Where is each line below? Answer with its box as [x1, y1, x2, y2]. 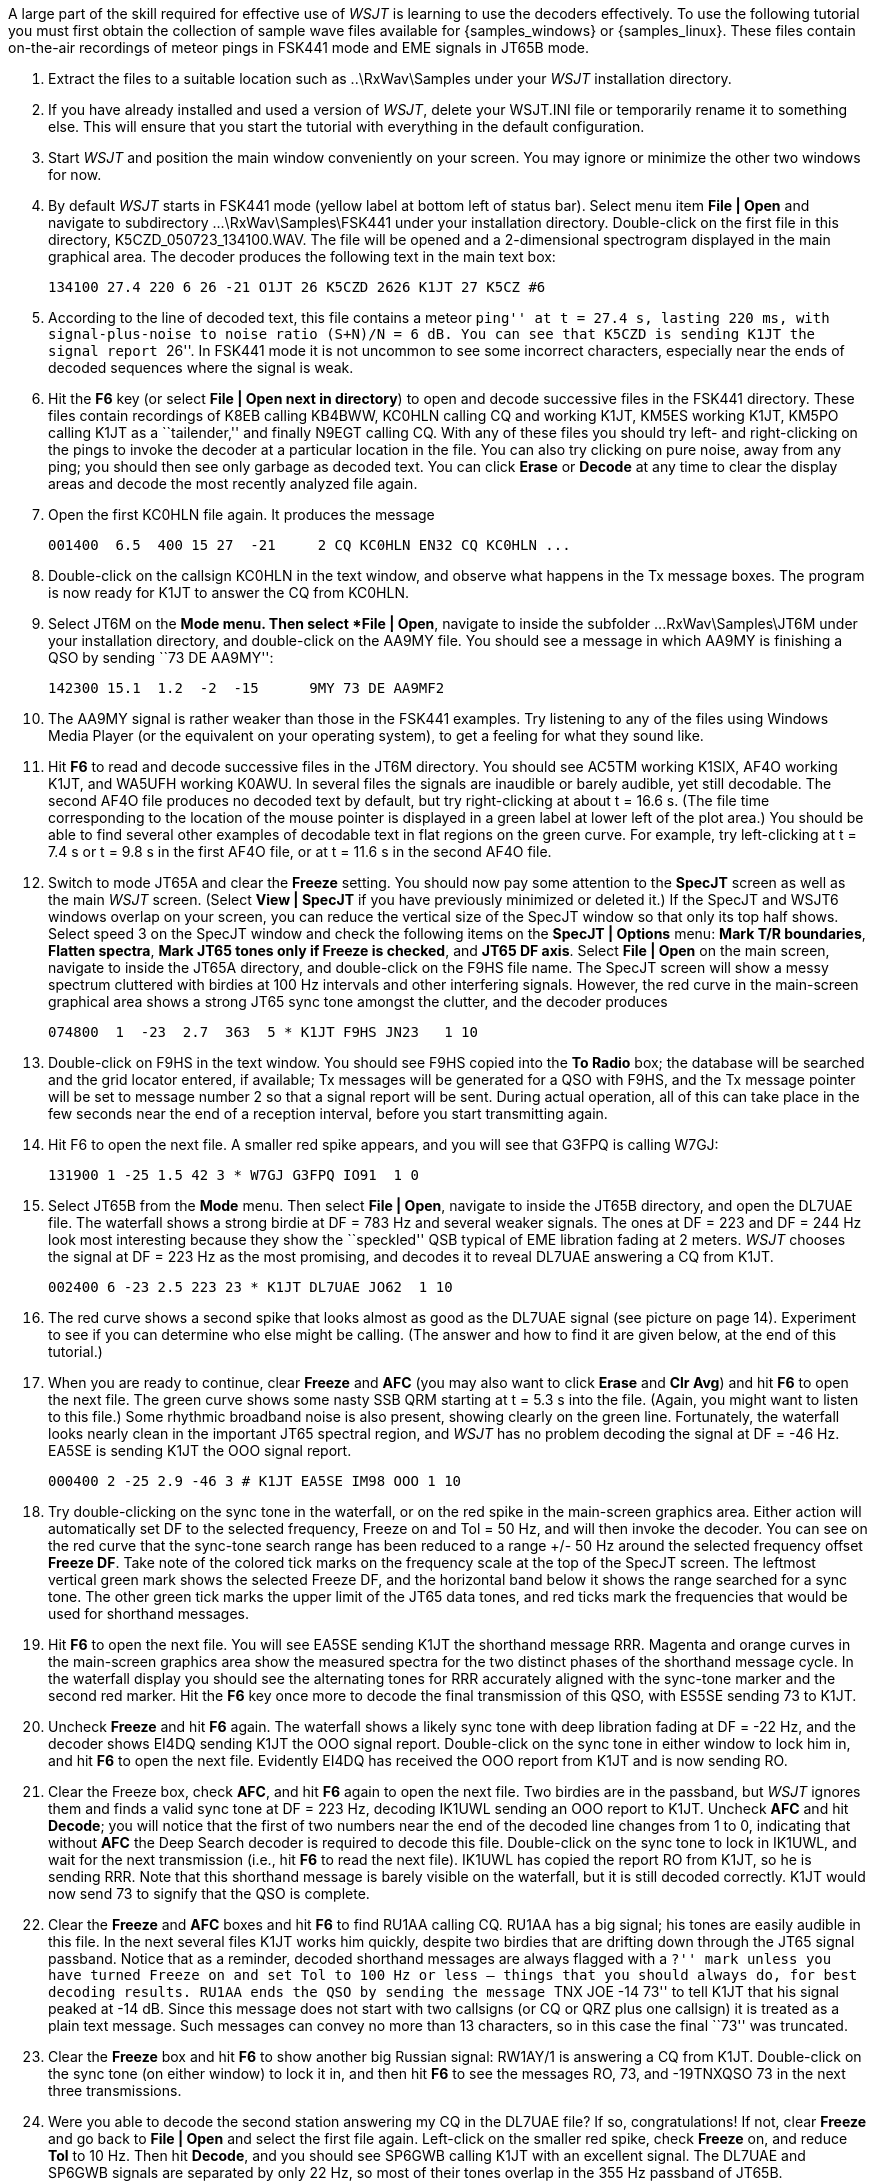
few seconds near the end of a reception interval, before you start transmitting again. [48, 1105, 608, 1122]
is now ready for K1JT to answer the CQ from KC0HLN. [48, 584, 410, 601]
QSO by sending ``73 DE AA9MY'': [48, 649, 274, 666]
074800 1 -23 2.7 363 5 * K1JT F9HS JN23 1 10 [48, 1024, 478, 1040]
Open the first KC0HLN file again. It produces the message [48, 506, 435, 523]
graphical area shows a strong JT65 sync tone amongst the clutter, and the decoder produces [48, 993, 668, 1010]
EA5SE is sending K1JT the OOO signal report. [48, 1442, 352, 1459]
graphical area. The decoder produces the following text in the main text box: [48, 248, 556, 265]
